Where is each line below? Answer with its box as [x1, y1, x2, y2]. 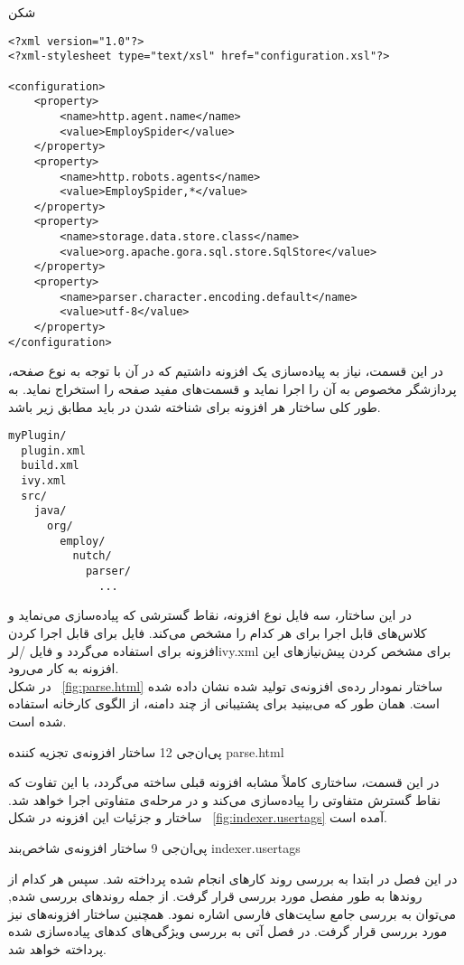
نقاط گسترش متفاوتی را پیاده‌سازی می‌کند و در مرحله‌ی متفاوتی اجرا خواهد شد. [8, 790, 441, 809]
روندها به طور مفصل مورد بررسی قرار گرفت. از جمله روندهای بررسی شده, [8, 886, 422, 905]
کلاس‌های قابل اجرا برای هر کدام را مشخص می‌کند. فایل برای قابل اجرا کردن [8, 623, 427, 642]
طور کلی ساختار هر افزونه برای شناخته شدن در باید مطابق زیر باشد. [8, 397, 381, 416]
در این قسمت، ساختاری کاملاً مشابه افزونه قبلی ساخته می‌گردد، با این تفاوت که [8, 773, 440, 792]
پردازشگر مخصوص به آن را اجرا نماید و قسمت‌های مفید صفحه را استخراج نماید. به [8, 379, 457, 398]
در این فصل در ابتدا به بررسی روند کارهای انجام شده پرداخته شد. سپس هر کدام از [8, 868, 458, 887]
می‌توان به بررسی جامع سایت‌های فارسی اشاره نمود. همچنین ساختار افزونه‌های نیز [8, 904, 456, 923]
